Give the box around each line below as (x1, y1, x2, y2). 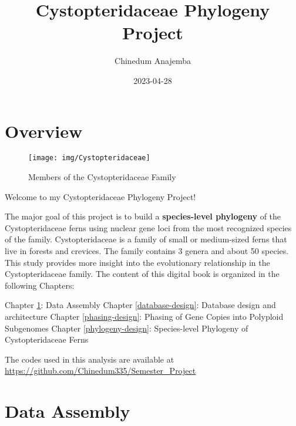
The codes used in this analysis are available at (5, 353, 174, 365)
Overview (5, 119, 83, 143)
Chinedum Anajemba (115, 55, 191, 67)
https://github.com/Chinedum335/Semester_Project (5, 364, 196, 377)
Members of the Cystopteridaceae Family (28, 171, 176, 183)
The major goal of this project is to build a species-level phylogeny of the (5, 210, 281, 222)
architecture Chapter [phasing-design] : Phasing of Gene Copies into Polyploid (5, 310, 284, 323)
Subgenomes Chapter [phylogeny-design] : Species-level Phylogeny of (5, 322, 248, 334)
